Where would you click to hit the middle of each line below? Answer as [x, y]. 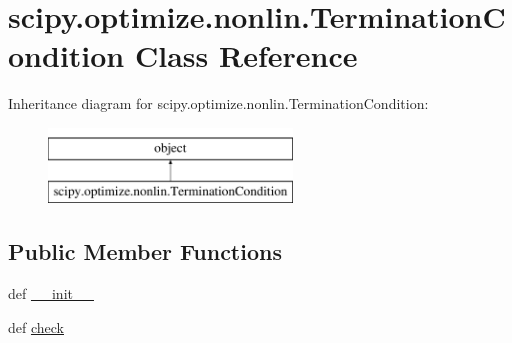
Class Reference [246, 55]
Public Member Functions [145, 251]
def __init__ [51, 293]
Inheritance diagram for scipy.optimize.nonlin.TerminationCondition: [218, 103]
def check [36, 326]
